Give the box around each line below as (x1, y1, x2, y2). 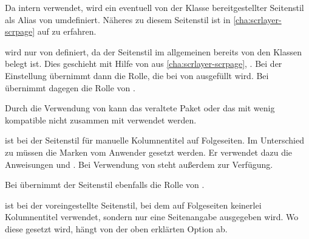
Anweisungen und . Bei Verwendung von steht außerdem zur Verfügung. (5, 158, 273, 170)
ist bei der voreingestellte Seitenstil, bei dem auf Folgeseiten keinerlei (5, 198, 262, 211)
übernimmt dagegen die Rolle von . (5, 81, 135, 94)
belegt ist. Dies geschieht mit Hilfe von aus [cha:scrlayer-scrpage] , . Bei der (5, 57, 282, 70)
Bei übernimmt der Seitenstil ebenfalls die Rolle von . (5, 178, 205, 191)
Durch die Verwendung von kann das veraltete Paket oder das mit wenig (5, 102, 275, 114)
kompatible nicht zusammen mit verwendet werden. (5, 113, 197, 126)
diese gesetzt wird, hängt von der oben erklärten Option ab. (5, 222, 228, 235)
